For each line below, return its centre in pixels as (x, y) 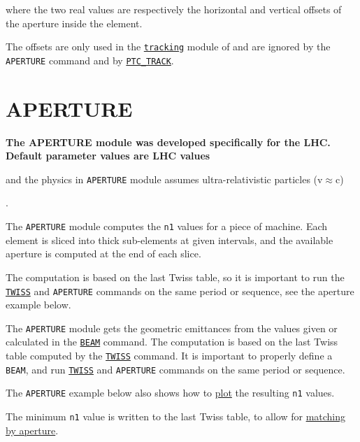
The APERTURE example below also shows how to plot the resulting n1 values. (170, 393)
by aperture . (32, 430)
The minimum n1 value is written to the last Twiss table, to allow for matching (176, 416)
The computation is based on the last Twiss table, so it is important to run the (175, 277)
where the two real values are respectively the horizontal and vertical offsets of (174, 9)
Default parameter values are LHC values (108, 156)
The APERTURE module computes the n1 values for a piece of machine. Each (167, 226)
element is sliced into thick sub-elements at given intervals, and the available (170, 240)
